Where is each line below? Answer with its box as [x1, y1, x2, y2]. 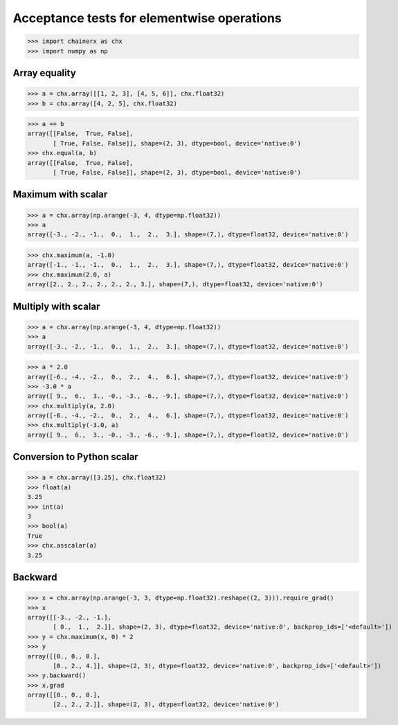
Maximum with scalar [12, 189, 108, 200]
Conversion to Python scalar [12, 451, 138, 463]
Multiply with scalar [12, 300, 100, 312]
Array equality [12, 67, 76, 79]
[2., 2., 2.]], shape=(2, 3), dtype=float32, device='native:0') [53, 701, 280, 708]
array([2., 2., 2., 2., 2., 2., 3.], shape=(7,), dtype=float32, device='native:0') [27, 281, 323, 288]
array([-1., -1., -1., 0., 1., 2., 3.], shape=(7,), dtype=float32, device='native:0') [27, 261, 349, 269]
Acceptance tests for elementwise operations [12, 10, 282, 26]
